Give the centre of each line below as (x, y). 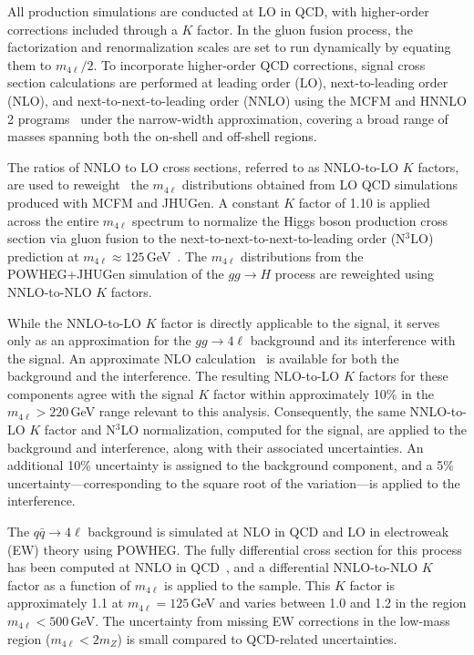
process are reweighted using (354, 274)
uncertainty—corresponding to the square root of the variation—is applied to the (234, 482)
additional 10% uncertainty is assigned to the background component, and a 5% (231, 465)
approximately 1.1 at (66, 603)
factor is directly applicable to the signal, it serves (300, 322)
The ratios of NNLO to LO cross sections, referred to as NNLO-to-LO (203, 166)
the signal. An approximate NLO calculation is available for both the (203, 358)
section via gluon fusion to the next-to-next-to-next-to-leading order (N (206, 238)
